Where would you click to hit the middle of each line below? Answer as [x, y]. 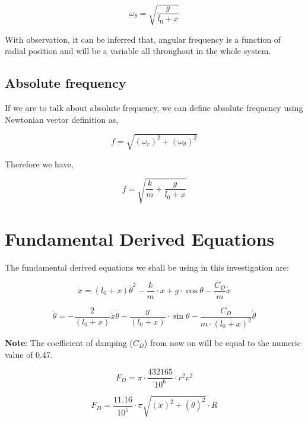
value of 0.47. [29, 354]
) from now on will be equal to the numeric [222, 342]
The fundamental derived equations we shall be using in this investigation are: [147, 267]
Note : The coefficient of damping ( [69, 342]
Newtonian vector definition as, [62, 119]
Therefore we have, [39, 164]
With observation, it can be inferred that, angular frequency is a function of [143, 39]
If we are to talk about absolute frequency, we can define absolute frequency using [154, 107]
